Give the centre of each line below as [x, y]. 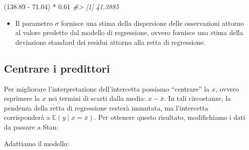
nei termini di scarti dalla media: [97, 98]
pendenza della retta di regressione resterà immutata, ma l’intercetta [106, 107]
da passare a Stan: [31, 126]
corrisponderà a [27, 117]
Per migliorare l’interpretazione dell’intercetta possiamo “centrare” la [107, 88]
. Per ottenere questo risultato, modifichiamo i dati [170, 117]
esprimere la [22, 98]
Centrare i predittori [57, 68]
